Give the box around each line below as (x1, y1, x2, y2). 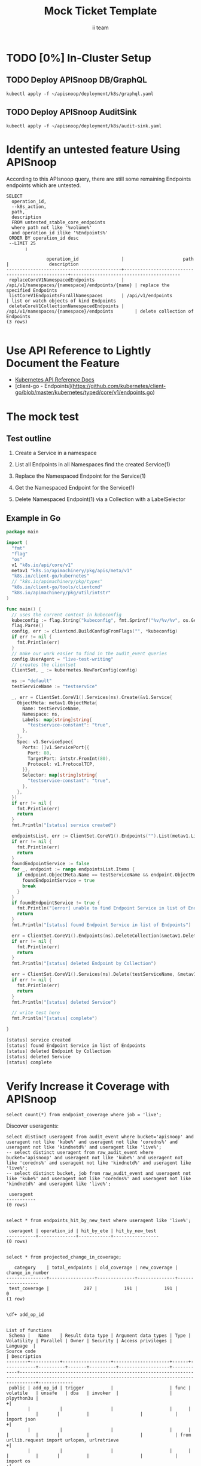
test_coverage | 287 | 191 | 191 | (8, 1285, 178, 1292)
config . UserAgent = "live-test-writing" (11, 656, 114, 662)
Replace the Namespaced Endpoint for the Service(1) (14, 472, 146, 479)
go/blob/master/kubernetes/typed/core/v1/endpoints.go (14, 389, 154, 396)
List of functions (6, 1327, 52, 1334)
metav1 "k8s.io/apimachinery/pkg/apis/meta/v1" (11, 567, 133, 573)
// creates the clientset (11, 662, 77, 668)
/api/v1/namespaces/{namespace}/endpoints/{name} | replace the (6, 282, 170, 288)
